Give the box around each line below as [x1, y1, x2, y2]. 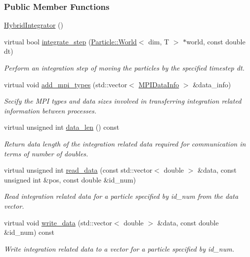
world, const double [186, 36, 246, 46]
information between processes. [4, 105, 97, 115]
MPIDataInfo [138, 79, 179, 89]
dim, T [148, 36, 169, 46]
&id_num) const [4, 227, 54, 237]
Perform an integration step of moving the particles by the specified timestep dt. [4, 63, 245, 73]
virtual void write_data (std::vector [4, 217, 112, 227]
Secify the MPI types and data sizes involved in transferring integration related [4, 96, 242, 106]
